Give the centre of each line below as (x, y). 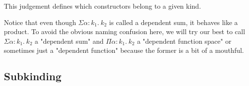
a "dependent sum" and (69, 41)
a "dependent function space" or (184, 41)
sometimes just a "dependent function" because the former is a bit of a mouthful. (124, 50)
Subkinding (33, 76)
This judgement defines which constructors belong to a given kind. (102, 6)
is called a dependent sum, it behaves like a (173, 22)
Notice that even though (40, 22)
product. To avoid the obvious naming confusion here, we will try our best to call (124, 31)
